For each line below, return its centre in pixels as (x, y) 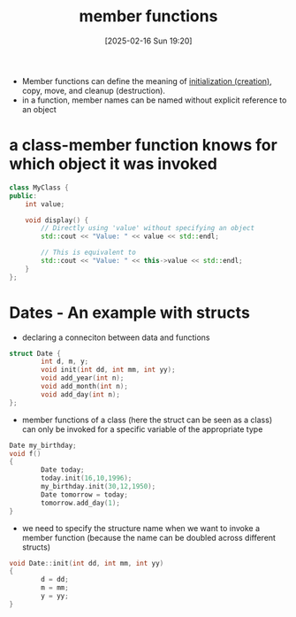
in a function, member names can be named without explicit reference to (154, 100)
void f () (25, 453)
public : (23, 196)
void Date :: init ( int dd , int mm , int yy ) (87, 563)
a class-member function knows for (144, 146)
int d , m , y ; (65, 362)
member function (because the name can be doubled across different (149, 537)
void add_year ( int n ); (83, 378)
